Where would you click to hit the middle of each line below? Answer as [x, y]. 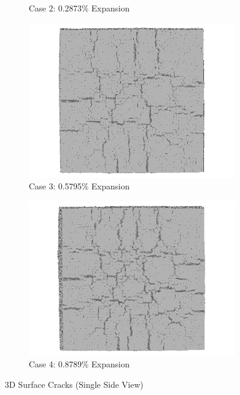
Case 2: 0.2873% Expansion [79, 8]
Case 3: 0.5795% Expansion [79, 186]
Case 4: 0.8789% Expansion [79, 364]
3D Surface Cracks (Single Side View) [74, 384]
